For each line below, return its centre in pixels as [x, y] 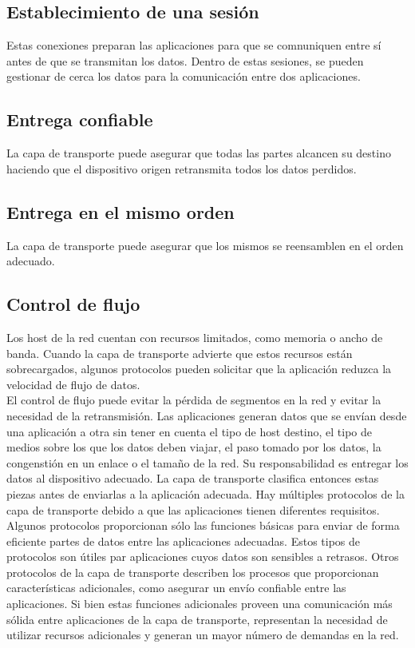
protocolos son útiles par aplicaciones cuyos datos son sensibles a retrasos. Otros [203, 557]
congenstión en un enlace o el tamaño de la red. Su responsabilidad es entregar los [207, 462]
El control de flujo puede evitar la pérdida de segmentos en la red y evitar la [194, 400]
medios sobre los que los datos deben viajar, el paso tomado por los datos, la [194, 447]
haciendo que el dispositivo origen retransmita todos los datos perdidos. [182, 168]
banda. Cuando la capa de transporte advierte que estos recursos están [180, 353]
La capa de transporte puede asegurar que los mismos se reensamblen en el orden [205, 245]
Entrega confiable [80, 119]
